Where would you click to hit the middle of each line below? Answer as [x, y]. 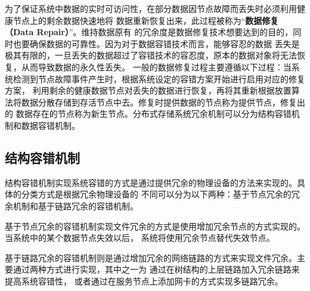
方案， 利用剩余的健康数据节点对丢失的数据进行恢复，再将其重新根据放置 [148, 90]
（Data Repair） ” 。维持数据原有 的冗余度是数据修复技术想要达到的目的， [149, 32]
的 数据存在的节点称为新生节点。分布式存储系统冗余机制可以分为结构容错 [148, 114]
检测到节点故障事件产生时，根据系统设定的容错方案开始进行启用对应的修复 [159, 78]
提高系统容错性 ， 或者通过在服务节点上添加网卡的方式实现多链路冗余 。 [144, 281]
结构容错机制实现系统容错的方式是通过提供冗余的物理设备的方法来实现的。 [151, 182]
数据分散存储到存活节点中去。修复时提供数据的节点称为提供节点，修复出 [163, 102]
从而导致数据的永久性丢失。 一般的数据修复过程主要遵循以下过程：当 [156, 66]
